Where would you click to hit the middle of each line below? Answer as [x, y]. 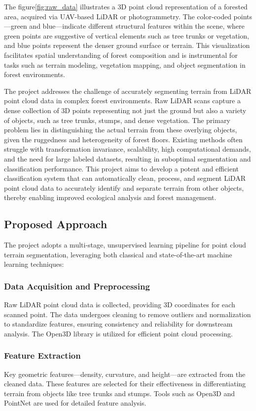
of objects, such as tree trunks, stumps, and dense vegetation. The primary [117, 120]
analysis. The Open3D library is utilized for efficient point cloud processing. [118, 333]
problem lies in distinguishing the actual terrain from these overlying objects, [121, 130]
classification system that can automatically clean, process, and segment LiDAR [125, 178]
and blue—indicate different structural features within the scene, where [137, 26]
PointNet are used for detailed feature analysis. [75, 403]
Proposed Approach [56, 224]
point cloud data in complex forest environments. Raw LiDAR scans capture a [122, 101]
